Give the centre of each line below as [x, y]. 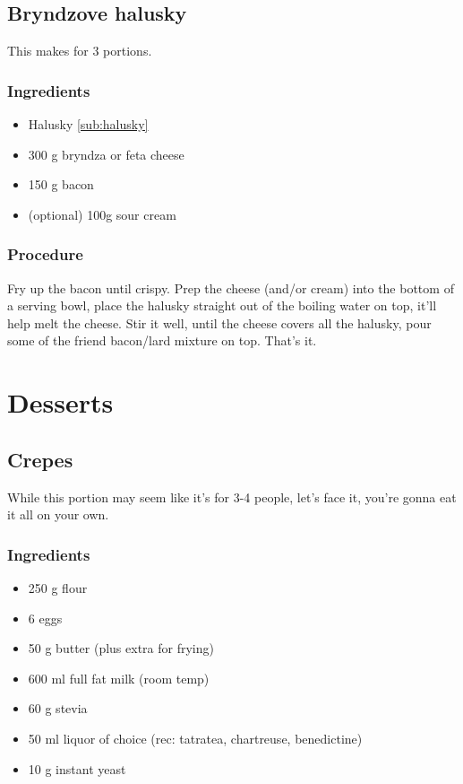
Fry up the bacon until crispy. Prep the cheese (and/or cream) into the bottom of [231, 287]
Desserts [60, 402]
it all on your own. [58, 514]
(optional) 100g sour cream [102, 214]
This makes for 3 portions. [80, 51]
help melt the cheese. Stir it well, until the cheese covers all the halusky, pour [219, 322]
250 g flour [58, 587]
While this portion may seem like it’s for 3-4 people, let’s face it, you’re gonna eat [232, 497]
